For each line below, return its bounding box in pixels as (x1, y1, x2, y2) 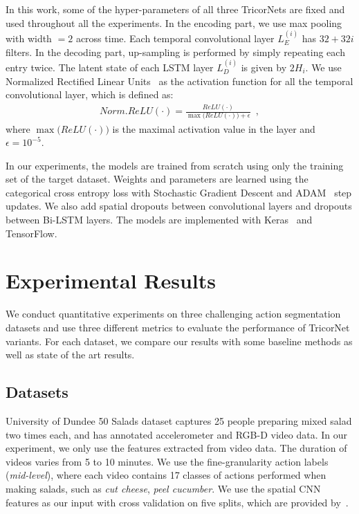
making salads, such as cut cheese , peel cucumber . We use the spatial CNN (6, 481, 321, 495)
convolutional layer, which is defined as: (6, 87, 174, 102)
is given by (241, 60, 287, 74)
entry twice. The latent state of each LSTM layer (6, 60, 214, 74)
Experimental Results (6, 266, 216, 295)
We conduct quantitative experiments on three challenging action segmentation (6, 306, 341, 321)
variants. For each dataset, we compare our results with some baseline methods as (6, 333, 353, 348)
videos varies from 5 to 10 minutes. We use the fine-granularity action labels (6, 454, 329, 468)
